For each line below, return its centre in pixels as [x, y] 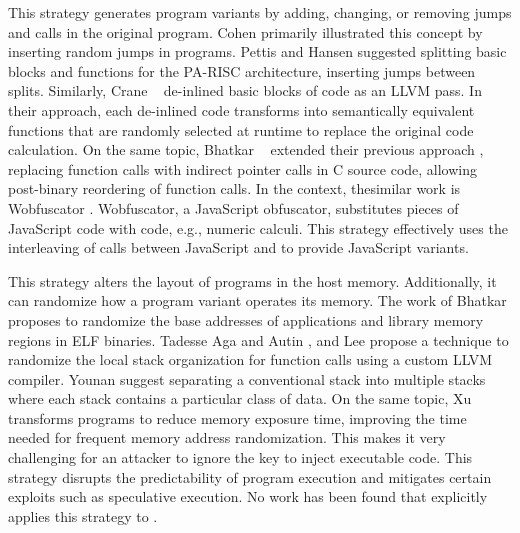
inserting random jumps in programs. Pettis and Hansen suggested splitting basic [257, 51]
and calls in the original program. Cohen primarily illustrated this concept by [245, 31]
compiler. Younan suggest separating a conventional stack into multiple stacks [247, 378]
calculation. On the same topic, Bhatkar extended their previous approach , [246, 149]
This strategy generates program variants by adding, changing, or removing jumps [260, 12]
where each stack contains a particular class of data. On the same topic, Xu [240, 398]
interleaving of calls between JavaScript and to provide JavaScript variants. [238, 247]
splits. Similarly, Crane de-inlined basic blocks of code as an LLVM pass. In [245, 90]
